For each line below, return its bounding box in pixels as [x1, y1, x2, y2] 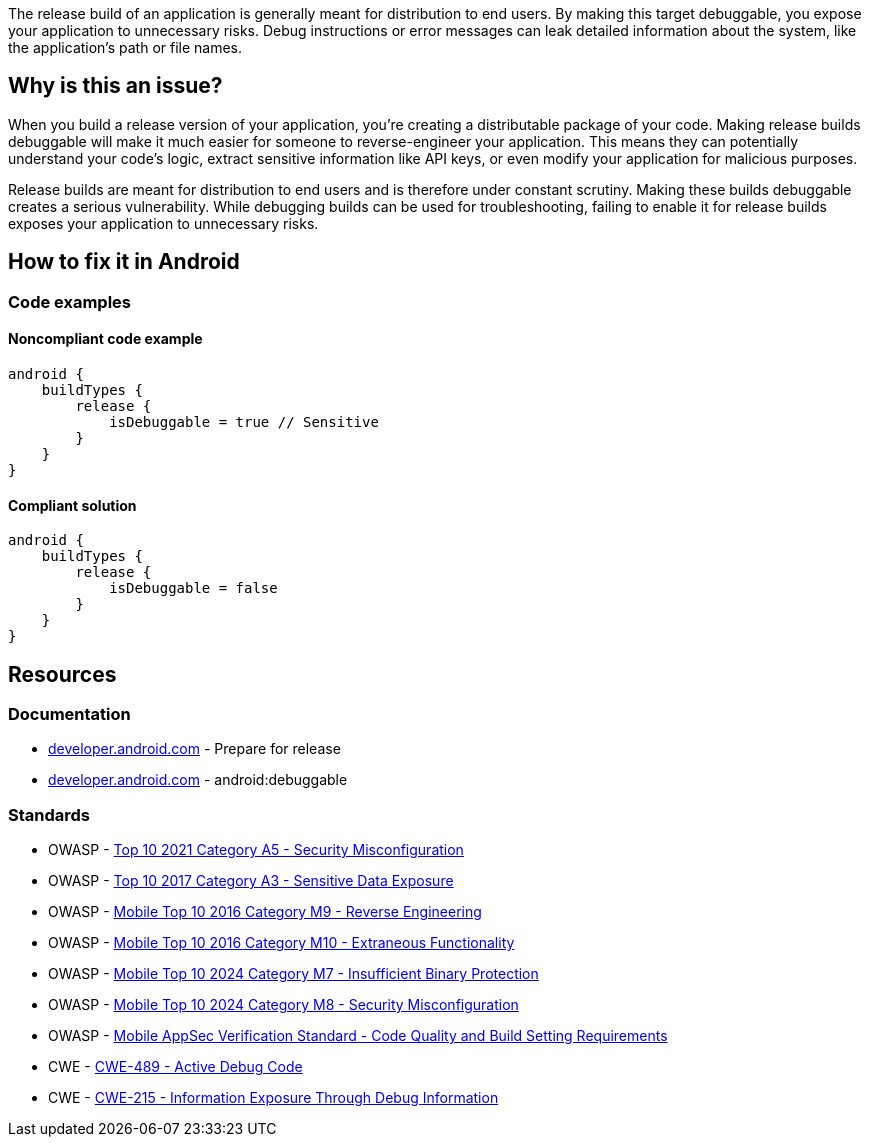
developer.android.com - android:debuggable [48, 771, 348, 789]
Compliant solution [8, 496, 137, 514]
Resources [8, 661, 117, 687]
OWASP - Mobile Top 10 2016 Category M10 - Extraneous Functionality [48, 934, 515, 952]
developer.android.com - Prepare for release [48, 740, 341, 758]
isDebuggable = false [109, 580, 278, 597]
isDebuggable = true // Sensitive [109, 413, 379, 430]
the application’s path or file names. [8, 39, 243, 56]
